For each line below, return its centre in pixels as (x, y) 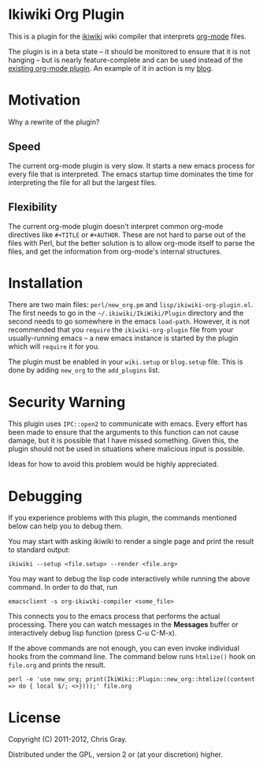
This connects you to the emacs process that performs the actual (114, 617)
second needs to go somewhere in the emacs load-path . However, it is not (129, 321)
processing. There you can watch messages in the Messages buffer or (123, 624)
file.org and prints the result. (57, 665)
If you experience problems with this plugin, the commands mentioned (123, 518)
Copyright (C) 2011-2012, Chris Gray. (68, 739)
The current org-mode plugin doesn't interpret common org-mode (116, 226)
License (35, 717)
